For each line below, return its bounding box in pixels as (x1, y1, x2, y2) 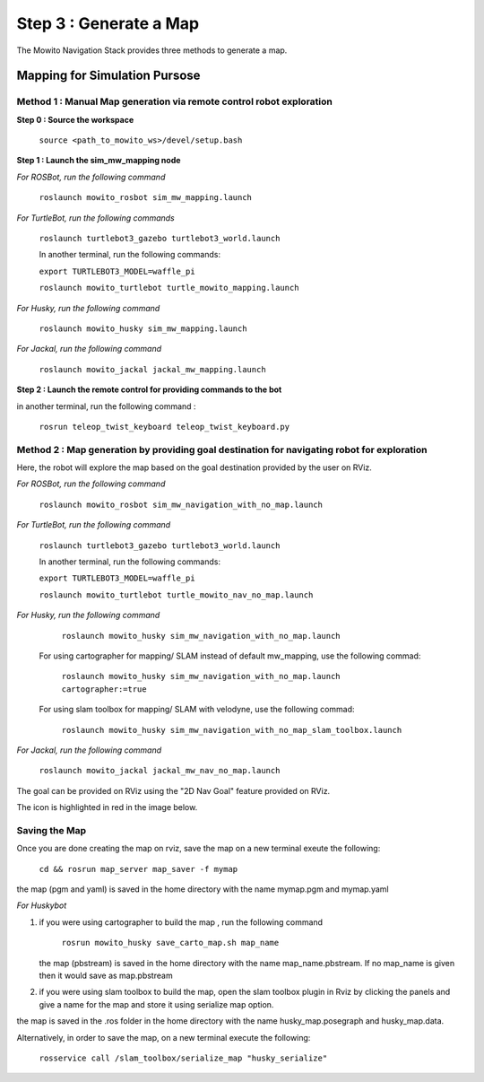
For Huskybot (16, 900, 67, 911)
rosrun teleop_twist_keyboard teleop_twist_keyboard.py (39, 422, 290, 432)
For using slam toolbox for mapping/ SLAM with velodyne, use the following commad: (39, 704, 355, 715)
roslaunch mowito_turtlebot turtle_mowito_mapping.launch (39, 283, 299, 293)
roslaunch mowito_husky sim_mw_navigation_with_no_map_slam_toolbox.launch (61, 725, 402, 735)
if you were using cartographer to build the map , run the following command (39, 916, 323, 928)
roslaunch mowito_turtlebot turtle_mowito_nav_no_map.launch (39, 589, 314, 600)
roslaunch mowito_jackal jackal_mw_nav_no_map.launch (39, 765, 281, 776)
